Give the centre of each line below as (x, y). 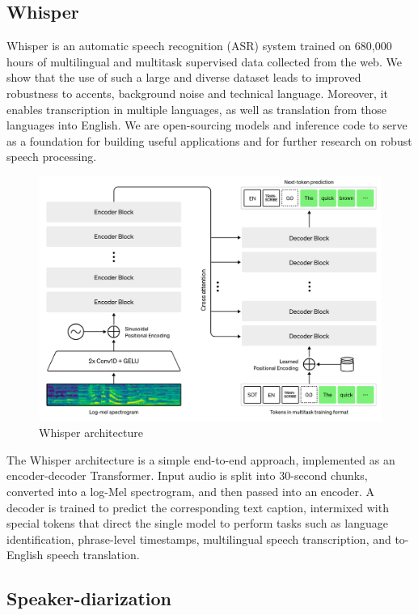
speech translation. (93, 555)
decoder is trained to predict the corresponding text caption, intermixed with (198, 507)
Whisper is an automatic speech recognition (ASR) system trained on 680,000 (199, 46)
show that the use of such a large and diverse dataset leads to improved (184, 77)
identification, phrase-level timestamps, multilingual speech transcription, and (199, 539)
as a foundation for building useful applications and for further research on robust (209, 140)
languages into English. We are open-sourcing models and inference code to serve (207, 125)
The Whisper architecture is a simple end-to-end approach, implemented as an (201, 459)
